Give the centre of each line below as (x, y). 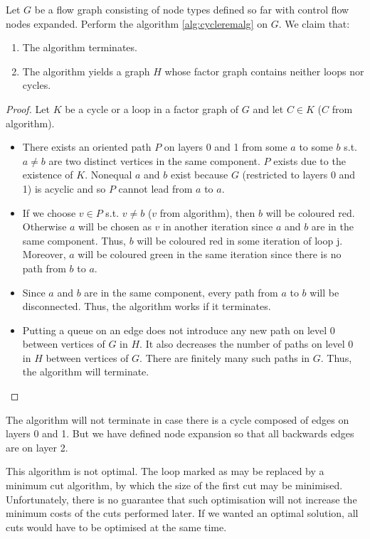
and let (268, 108)
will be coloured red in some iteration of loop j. (240, 240)
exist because (199, 175)
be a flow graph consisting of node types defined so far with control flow (192, 9)
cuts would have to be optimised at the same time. (116, 527)
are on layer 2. (37, 447)
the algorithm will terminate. (86, 372)
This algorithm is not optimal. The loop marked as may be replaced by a (165, 471)
